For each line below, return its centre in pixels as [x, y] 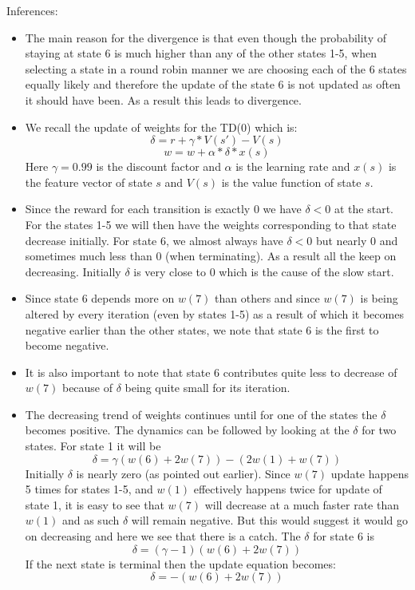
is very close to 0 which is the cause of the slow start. [264, 271]
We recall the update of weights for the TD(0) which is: [161, 127]
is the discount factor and [158, 166]
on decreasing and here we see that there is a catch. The [163, 536]
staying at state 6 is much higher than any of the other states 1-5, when [201, 53]
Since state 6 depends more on [100, 298]
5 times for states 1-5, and [89, 489]
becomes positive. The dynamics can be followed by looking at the [187, 430]
